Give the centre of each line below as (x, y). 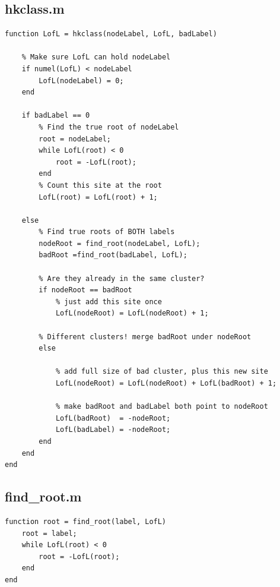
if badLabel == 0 (56, 116)
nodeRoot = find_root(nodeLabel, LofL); (120, 243)
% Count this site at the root (100, 185)
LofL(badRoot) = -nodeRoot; (113, 418)
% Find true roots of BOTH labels (107, 232)
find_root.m (43, 496)
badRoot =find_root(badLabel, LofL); (113, 255)
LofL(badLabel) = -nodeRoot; (113, 430)
